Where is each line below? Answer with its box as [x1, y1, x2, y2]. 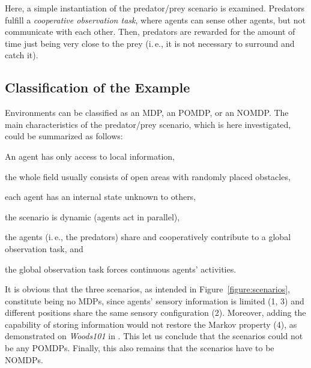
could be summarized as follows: [5, 130, 123, 142]
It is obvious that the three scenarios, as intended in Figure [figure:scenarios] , [5, 283, 291, 295]
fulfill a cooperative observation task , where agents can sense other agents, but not [5, 13, 306, 26]
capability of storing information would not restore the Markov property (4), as [5, 318, 297, 330]
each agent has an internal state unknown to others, [5, 190, 196, 203]
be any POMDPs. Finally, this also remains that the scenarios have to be [5, 342, 274, 354]
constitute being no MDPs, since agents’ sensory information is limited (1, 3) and [5, 294, 304, 307]
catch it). [5, 49, 38, 61]
